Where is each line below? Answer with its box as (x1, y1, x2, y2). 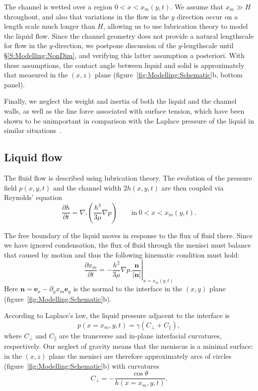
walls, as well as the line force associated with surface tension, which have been (4, 105, 245, 116)
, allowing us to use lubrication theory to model (103, 21, 248, 31)
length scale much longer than (4, 21, 95, 31)
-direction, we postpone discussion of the (52, 40, 176, 51)
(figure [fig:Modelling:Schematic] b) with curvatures (4, 360, 159, 371)
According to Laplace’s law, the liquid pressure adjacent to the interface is (4, 310, 230, 321)
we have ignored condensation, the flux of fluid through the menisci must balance (4, 240, 251, 250)
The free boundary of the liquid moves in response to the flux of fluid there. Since (4, 230, 253, 240)
